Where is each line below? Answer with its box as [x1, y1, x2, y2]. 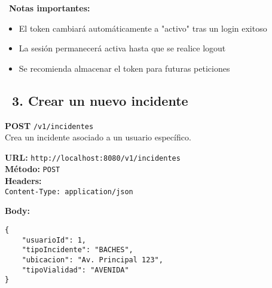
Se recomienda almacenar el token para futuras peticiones [19, 62, 230, 74]
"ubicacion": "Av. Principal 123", [22, 255, 163, 264]
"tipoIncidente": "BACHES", [22, 246, 133, 255]
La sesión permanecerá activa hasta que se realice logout [19, 42, 226, 54]
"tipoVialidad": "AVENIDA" [22, 265, 129, 274]
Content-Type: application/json [5, 187, 133, 196]
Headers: [5, 174, 42, 187]
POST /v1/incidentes [5, 119, 94, 131]
